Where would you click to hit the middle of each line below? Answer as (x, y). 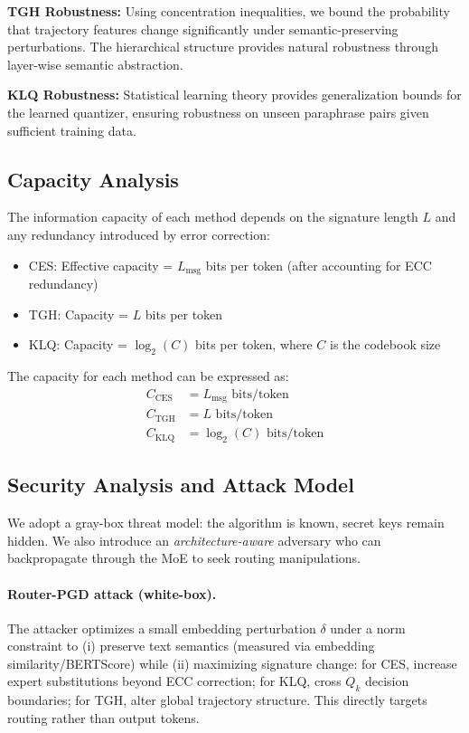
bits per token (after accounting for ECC (319, 265)
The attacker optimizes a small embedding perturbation (162, 628)
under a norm (368, 628)
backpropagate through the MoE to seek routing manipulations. (184, 558)
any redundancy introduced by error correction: (139, 234)
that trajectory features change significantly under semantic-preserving (203, 29)
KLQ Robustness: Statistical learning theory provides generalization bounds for (234, 95)
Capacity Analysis (93, 179)
